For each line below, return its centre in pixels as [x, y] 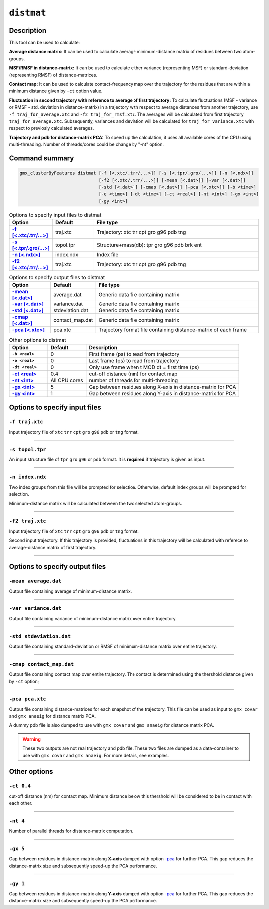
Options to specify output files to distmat [57, 278]
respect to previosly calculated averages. [52, 128]
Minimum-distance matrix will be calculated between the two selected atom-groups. [96, 503]
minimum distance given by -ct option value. [56, 91]
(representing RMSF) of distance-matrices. [53, 75]
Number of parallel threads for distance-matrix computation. [71, 831]
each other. [21, 803]
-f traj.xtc [26, 422]
